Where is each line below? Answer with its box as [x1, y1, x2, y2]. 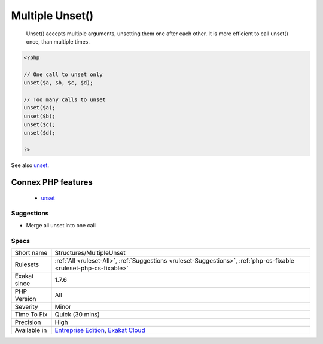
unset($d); [23, 129, 56, 136]
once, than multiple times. [26, 38, 90, 45]
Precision [14, 318, 41, 326]
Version [14, 294, 36, 303]
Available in [14, 326, 47, 334]
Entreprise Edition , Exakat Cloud [54, 326, 146, 334]
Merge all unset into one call [26, 221, 96, 229]
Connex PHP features [11, 177, 93, 188]
